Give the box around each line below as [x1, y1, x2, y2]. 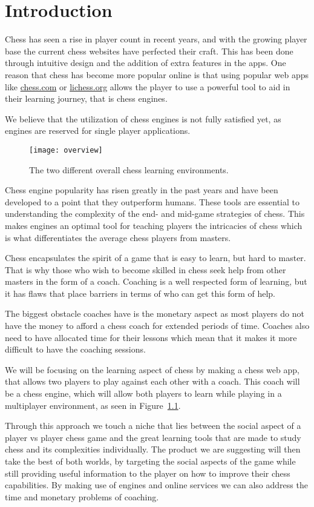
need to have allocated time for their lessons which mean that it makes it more [5, 331, 297, 343]
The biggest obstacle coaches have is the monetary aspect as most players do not [5, 307, 304, 320]
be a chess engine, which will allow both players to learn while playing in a [5, 387, 282, 400]
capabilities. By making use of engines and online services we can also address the [5, 479, 308, 491]
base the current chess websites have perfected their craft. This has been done [5, 44, 293, 57]
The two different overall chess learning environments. [29, 163, 229, 176]
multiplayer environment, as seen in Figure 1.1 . [5, 399, 181, 411]
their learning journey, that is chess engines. [5, 92, 168, 105]
